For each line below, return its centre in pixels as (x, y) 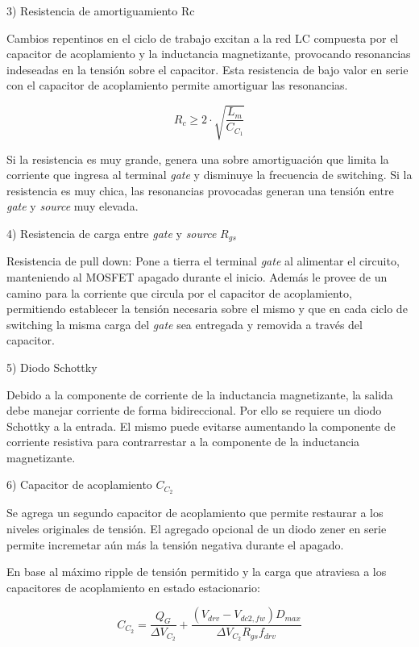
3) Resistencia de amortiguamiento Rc (101, 10)
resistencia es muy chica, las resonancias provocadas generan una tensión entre (200, 190)
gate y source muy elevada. (73, 206)
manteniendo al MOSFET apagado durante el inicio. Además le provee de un (197, 276)
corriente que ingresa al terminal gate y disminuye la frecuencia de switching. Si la (209, 175)
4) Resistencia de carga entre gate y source (112, 233)
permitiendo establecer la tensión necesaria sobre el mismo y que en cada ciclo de (207, 309)
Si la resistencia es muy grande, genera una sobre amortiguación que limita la (198, 159)
